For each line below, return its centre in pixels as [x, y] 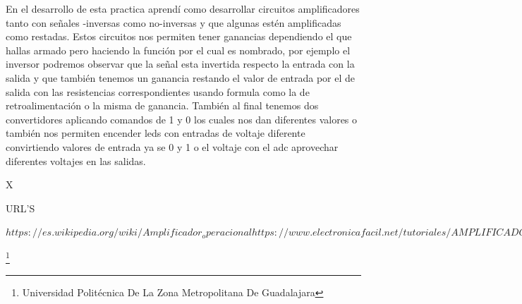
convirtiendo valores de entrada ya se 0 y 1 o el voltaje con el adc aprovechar [172, 146]
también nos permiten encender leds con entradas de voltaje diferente [156, 133]
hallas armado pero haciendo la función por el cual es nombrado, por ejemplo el [178, 50]
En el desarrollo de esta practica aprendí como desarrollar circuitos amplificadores [183, 8]
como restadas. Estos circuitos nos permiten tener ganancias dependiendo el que [179, 36]
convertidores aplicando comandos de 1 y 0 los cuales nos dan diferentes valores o [182, 119]
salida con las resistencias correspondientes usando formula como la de [158, 91]
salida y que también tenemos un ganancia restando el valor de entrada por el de [181, 77]
